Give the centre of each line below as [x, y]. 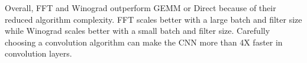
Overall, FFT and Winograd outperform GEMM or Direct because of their [140, 8]
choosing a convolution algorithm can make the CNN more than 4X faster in [144, 42]
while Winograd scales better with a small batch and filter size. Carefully [138, 31]
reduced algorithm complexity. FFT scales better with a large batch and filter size [153, 19]
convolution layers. [38, 53]
